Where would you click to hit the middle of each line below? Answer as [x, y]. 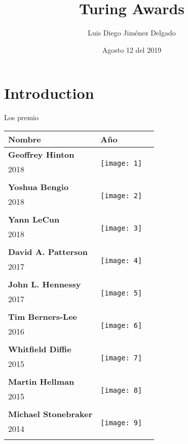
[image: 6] [121, 325]
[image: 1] [121, 163]
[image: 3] [121, 228]
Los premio [21, 117]
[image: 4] [121, 260]
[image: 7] [121, 358]
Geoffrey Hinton [41, 154]
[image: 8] [121, 390]
